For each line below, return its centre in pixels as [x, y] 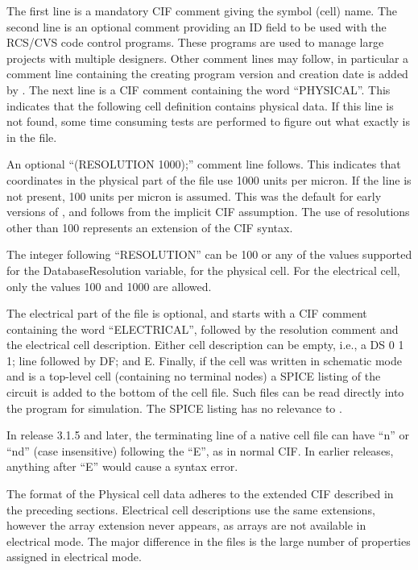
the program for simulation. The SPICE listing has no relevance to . [174, 408]
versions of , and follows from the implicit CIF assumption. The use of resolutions [208, 212]
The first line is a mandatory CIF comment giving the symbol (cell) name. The [202, 10]
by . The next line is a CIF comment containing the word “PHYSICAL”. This [199, 89]
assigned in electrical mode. [74, 557]
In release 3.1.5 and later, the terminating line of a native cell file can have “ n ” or [208, 435]
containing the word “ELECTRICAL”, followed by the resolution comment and [203, 329]
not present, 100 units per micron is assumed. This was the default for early [194, 196]
